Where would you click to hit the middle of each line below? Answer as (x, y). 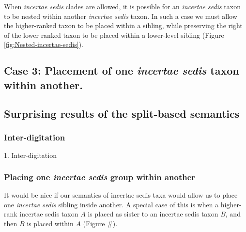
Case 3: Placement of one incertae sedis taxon (122, 70)
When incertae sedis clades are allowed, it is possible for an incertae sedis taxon (122, 6)
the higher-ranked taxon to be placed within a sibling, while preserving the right (123, 25)
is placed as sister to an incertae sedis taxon (153, 214)
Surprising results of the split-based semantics (122, 113)
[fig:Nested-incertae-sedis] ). (44, 44)
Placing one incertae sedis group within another (100, 177)
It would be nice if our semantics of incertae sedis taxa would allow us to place (121, 194)
